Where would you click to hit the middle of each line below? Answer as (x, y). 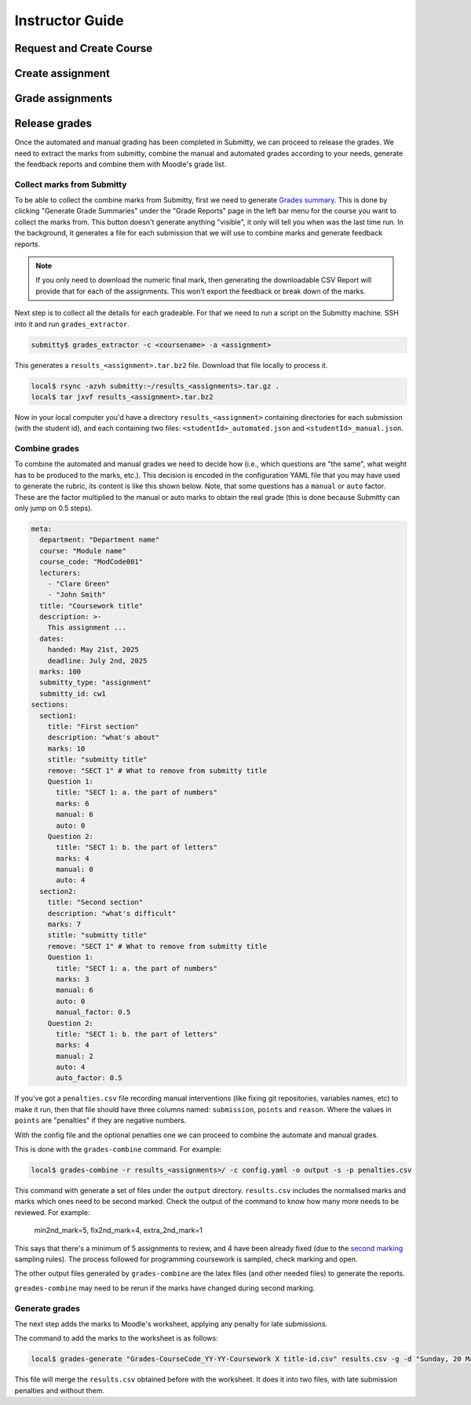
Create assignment (62, 73)
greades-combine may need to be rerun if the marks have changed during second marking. (165, 1288)
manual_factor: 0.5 (93, 1012)
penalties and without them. (60, 1390)
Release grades (53, 124)
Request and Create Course (84, 48)
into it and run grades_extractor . (72, 324)
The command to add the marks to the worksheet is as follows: (117, 1338)
